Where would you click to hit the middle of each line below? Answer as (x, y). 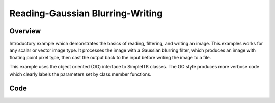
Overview (25, 31)
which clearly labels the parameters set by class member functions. (80, 74)
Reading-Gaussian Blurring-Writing (86, 13)
